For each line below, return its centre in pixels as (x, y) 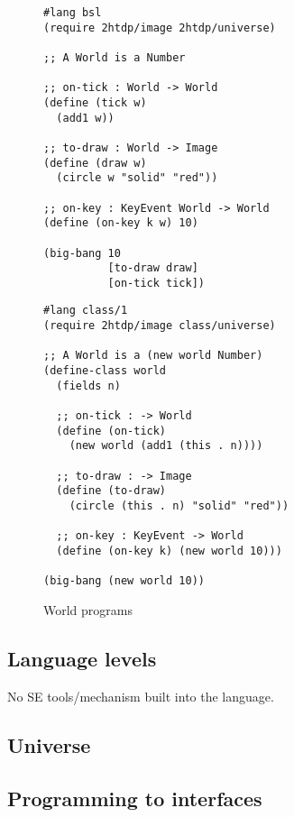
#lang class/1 (86, 311)
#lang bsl (73, 13)
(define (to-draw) (111, 491)
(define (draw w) (95, 163)
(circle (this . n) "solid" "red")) (179, 506)
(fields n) (88, 386)
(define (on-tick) (111, 431)
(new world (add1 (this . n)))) (166, 446)
